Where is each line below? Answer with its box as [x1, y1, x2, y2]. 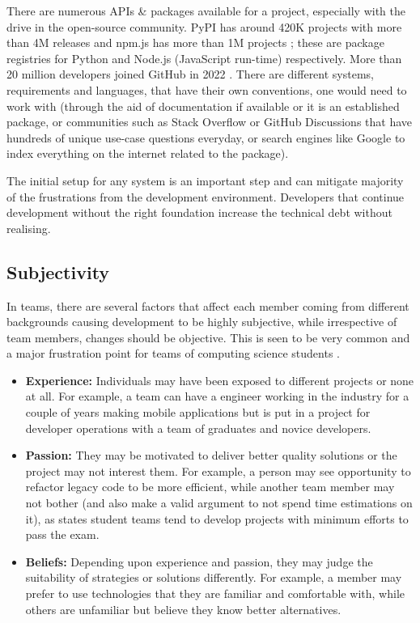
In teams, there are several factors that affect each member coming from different [6, 297, 409, 314]
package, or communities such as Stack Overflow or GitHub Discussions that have [6, 113, 413, 130]
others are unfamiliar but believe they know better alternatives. [25, 600, 342, 617]
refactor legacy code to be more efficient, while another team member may [25, 478, 395, 495]
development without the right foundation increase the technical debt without [6, 204, 392, 221]
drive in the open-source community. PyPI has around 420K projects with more [6, 18, 402, 35]
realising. [6, 219, 51, 236]
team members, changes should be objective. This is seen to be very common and [6, 328, 410, 345]
